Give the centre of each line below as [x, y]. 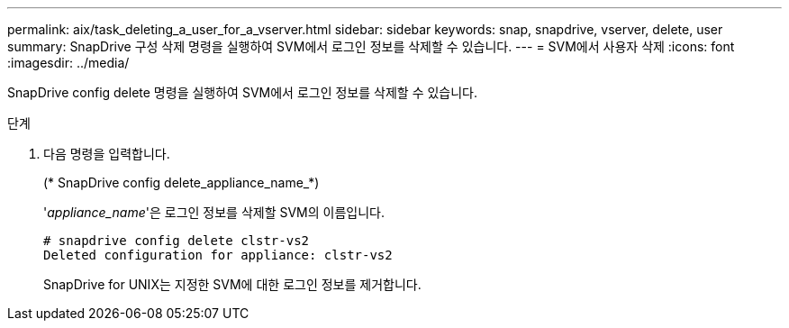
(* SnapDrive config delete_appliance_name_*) [181, 182]
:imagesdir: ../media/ [68, 63]
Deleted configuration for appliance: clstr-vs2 [218, 255]
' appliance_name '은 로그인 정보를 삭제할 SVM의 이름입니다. [214, 212]
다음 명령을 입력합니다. [107, 154]
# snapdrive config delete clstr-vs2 [177, 241]
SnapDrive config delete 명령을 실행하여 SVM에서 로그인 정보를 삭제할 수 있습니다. [242, 92]
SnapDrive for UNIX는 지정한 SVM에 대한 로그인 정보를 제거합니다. [232, 284]
